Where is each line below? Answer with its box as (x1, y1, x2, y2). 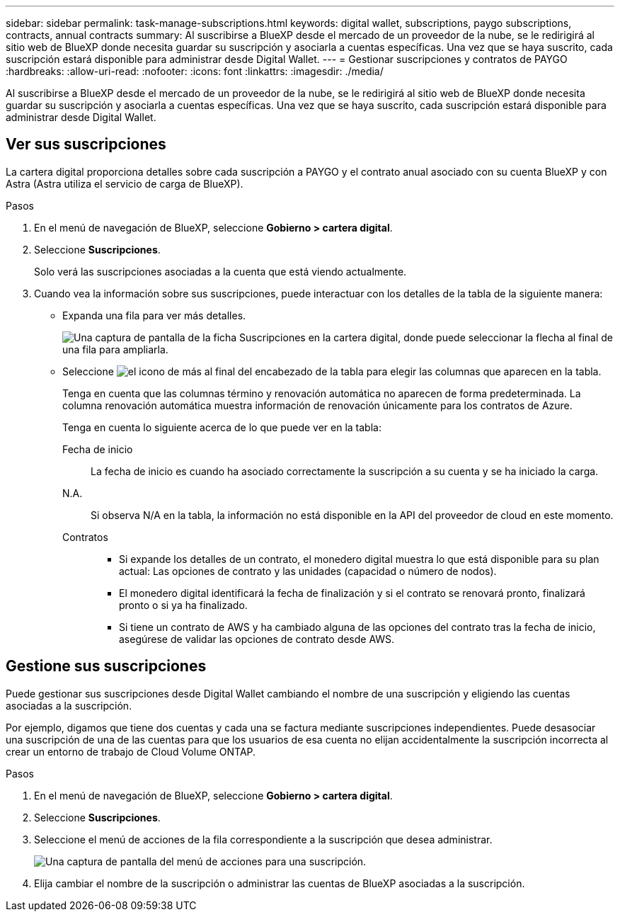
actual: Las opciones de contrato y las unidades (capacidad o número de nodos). (119, 564, 497, 577)
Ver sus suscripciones (6, 135, 166, 154)
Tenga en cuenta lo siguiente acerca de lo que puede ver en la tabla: (62, 421, 381, 433)
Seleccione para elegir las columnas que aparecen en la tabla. (62, 365, 602, 377)
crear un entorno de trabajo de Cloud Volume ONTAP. (6, 745, 256, 758)
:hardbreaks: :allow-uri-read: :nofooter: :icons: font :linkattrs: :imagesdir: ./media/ (6, 65, 384, 77)
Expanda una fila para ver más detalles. (62, 309, 246, 321)
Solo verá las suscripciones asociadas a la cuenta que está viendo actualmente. (34, 265, 407, 278)
